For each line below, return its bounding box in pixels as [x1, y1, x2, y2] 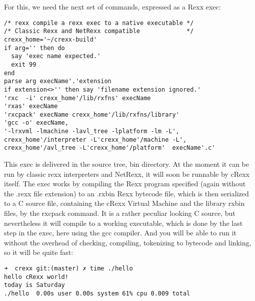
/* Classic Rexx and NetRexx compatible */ [4, 28, 194, 35]
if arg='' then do [4, 44, 65, 52]
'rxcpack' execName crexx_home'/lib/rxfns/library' [4, 111, 179, 118]
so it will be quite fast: [4, 247, 73, 257]
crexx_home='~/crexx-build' [4, 36, 97, 43]
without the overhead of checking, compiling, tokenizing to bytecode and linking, [4, 237, 251, 247]
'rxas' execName [4, 103, 58, 110]
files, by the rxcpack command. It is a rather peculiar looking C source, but [4, 208, 235, 218]
